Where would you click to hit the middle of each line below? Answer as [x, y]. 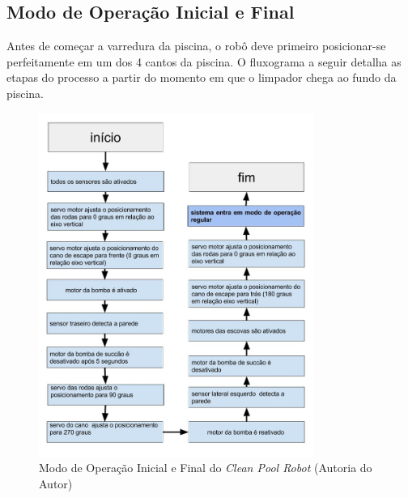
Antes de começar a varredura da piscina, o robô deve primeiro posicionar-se [196, 46]
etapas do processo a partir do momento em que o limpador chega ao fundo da [202, 77]
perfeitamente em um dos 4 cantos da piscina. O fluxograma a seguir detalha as [204, 61]
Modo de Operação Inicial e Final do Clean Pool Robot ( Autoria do [206, 468]
